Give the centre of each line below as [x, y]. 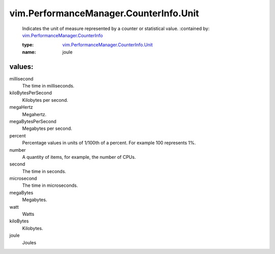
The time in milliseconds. [48, 86]
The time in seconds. [44, 171]
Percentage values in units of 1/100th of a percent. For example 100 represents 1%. [109, 143]
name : [29, 52]
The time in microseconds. [50, 185]
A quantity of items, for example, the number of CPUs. [79, 157]
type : [28, 45]
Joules [29, 242]
